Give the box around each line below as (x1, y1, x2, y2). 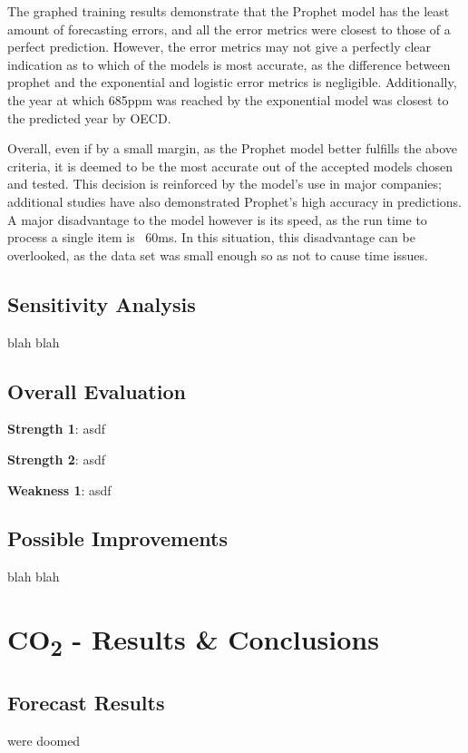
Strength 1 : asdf (7, 419, 105, 438)
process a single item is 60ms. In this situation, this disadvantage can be (7, 228, 415, 247)
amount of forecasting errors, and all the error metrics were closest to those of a (7, 19, 451, 38)
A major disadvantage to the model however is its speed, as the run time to (7, 210, 427, 229)
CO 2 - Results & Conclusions (7, 621, 379, 662)
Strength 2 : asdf (7, 449, 105, 468)
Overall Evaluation (7, 376, 186, 405)
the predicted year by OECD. (7, 108, 171, 127)
